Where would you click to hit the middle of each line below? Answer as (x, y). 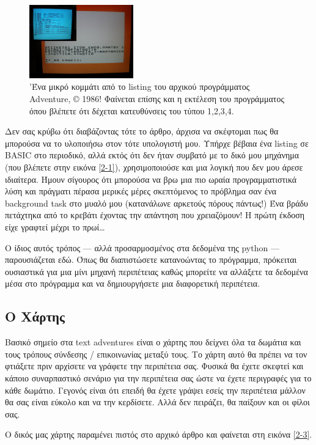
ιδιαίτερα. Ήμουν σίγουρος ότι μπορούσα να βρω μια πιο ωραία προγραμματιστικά (151, 179)
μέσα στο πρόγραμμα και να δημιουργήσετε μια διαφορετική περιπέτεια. (133, 283)
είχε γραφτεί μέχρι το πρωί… (55, 227)
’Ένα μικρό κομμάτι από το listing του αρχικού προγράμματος (140, 86)
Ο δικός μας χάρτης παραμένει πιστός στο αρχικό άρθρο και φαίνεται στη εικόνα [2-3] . (159, 434)
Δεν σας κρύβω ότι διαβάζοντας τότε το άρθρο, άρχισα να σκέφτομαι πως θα (142, 131)
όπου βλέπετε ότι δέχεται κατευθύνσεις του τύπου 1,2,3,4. (132, 110)
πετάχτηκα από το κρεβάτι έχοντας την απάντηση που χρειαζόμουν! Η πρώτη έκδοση (155, 215)
